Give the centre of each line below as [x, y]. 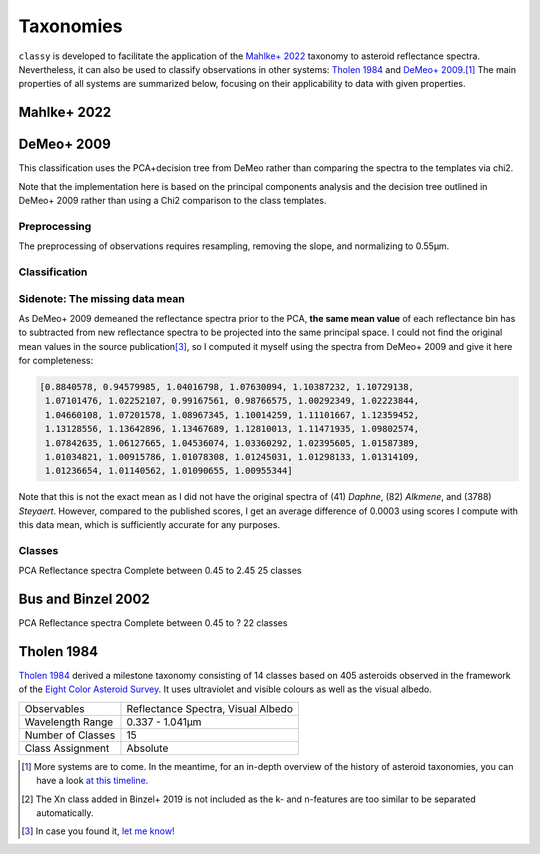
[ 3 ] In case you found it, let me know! [98, 831]
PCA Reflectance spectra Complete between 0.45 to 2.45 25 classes [160, 571]
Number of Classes [70, 735]
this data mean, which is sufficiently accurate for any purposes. [149, 525]
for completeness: [56, 361]
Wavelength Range [69, 722]
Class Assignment [67, 748]
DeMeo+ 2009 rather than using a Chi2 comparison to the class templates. [172, 201]
